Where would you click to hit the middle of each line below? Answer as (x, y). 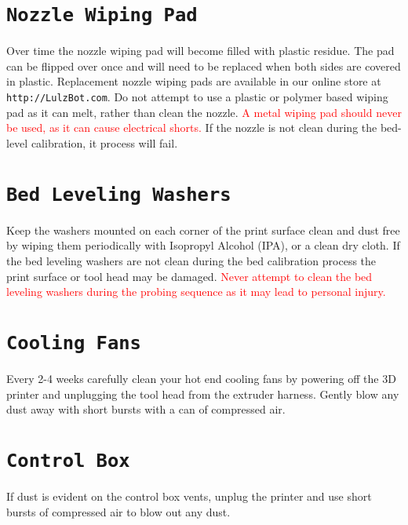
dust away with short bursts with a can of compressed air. (146, 409)
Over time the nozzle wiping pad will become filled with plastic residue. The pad (200, 51)
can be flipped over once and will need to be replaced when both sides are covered (204, 66)
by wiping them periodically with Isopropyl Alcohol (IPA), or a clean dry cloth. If (203, 245)
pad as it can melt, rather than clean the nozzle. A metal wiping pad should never (204, 112)
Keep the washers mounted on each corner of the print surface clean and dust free (203, 230)
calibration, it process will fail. (104, 142)
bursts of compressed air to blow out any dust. (118, 511)
